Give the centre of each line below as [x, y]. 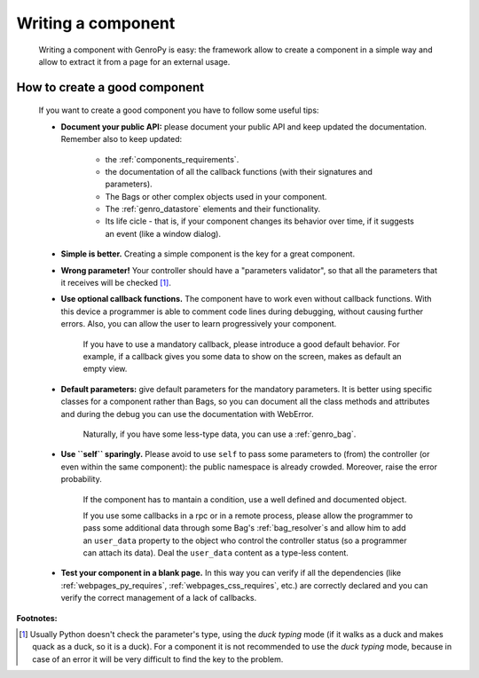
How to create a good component [110, 87]
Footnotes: [37, 618]
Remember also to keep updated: [122, 139]
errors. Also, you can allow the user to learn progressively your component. [199, 324]
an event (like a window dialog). [163, 233]
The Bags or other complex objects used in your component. [216, 196]
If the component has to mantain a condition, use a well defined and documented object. [245, 499]
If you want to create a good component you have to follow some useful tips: [179, 110]
